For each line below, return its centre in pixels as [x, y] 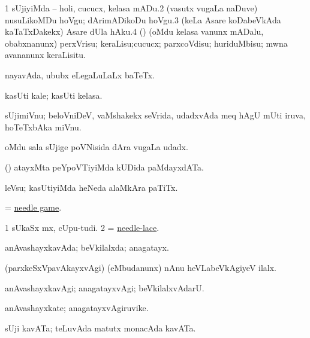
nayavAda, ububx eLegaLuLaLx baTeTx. [80, 74]
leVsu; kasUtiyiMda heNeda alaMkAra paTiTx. [91, 187]
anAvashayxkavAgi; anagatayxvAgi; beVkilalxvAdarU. [105, 287]
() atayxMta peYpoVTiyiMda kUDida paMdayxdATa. [104, 167]
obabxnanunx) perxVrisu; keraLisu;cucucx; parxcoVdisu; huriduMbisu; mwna [146, 43]
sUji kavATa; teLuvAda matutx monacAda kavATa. [100, 328]
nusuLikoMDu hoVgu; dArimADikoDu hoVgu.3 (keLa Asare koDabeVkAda [143, 19]
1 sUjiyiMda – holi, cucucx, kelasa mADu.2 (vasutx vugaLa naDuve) [131, 8]
